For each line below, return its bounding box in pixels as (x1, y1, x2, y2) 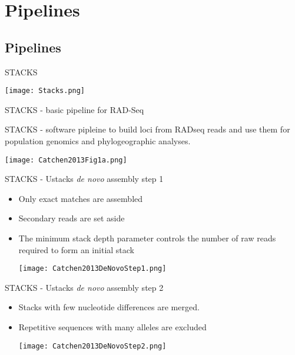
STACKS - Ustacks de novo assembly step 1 (5, 172, 164, 185)
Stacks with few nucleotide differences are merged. (18, 301, 200, 313)
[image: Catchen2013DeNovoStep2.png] (18, 341, 167, 350)
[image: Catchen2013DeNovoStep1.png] (18, 264, 167, 273)
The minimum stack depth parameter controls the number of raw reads (18, 232, 276, 244)
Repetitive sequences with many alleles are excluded (18, 321, 207, 333)
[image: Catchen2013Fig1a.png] (5, 155, 127, 164)
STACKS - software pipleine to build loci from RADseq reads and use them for (5, 123, 290, 135)
